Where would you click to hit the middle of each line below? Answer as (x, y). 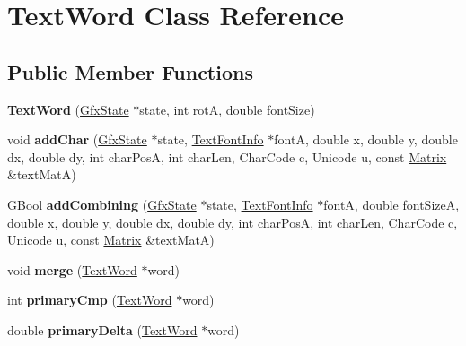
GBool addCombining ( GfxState (102, 204)
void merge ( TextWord (72, 269)
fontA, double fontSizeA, (391, 204)
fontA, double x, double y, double (366, 139)
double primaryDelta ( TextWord (102, 329)
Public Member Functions (130, 71)
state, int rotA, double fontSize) (227, 109)
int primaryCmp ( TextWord (90, 300)
